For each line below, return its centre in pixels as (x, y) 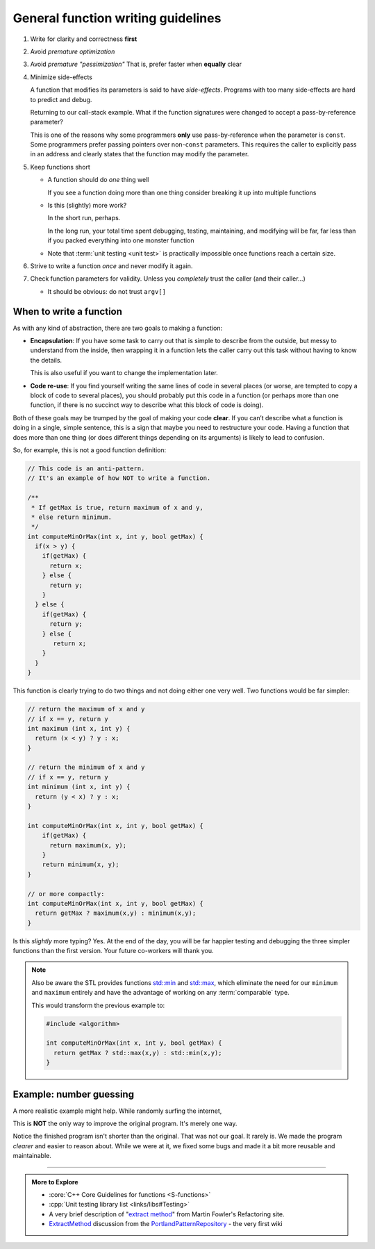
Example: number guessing (74, 1094)
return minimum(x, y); (81, 865)
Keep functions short (60, 167)
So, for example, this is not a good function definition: (90, 450)
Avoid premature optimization (73, 51)
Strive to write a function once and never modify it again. (111, 266)
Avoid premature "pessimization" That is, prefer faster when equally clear (136, 64)
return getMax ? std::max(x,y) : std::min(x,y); (137, 1053)
